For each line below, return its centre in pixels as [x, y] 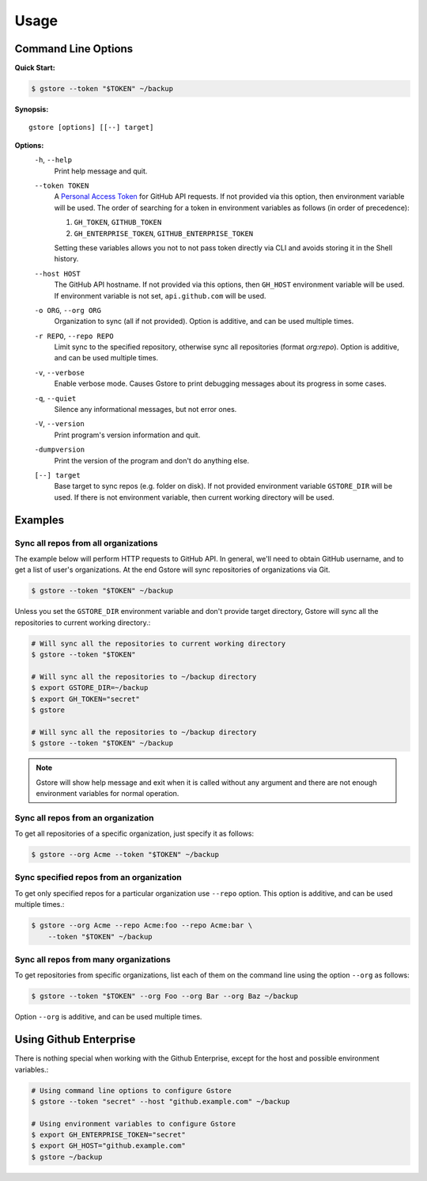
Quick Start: [35, 68]
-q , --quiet [55, 398]
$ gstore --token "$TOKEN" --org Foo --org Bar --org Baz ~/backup [165, 996]
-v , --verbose [59, 372]
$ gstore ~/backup [67, 1157]
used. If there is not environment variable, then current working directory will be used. [195, 497]
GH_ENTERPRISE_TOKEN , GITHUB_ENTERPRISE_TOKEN [164, 233]
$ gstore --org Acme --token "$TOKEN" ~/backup [125, 855]
